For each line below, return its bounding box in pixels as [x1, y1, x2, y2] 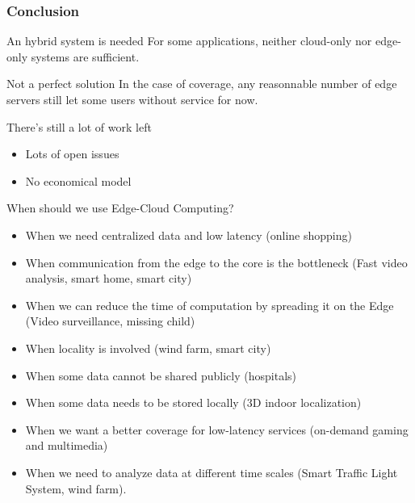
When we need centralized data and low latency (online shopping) [25, 226, 352, 243]
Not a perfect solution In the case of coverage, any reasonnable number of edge [6, 75, 397, 92]
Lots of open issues [25, 145, 119, 162]
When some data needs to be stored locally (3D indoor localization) [25, 394, 362, 411]
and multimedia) [25, 437, 108, 454]
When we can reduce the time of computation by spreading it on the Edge [25, 296, 394, 313]
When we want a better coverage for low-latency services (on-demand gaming [25, 421, 409, 438]
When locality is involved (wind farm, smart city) [25, 339, 271, 356]
